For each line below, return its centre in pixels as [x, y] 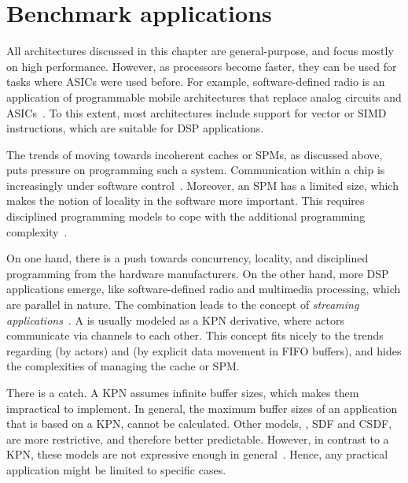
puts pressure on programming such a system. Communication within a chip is [196, 170]
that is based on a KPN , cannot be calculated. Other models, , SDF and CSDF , [199, 424]
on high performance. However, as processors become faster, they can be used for [202, 66]
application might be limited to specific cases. [116, 469]
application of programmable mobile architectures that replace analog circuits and [204, 97]
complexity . [37, 231]
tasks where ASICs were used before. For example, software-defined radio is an [196, 82]
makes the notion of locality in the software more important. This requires [186, 201]
